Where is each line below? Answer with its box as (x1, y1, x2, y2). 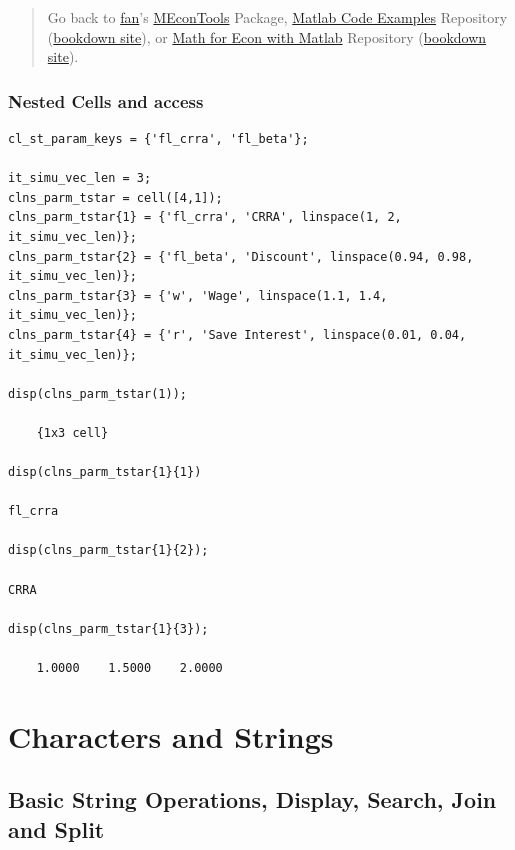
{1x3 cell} (36, 425, 109, 440)
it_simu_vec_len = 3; (8, 171, 152, 186)
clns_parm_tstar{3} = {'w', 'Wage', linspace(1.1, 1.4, (8, 288, 388, 303)
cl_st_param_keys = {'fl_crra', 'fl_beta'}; (8, 132, 309, 146)
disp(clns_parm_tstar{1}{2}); (8, 543, 209, 558)
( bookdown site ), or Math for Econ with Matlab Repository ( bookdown (47, 26, 487, 47)
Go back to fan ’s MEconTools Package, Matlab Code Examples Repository (47, 7, 508, 27)
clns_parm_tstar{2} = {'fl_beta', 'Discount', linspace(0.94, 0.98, (8, 249, 474, 264)
